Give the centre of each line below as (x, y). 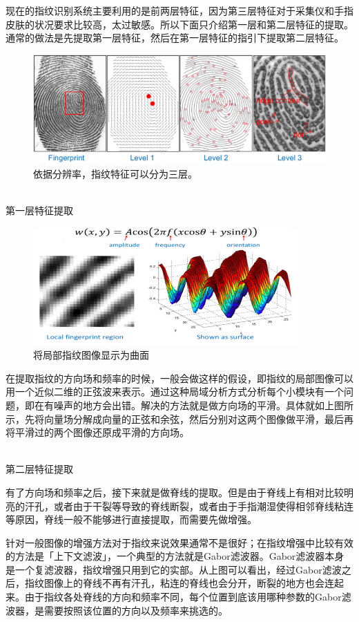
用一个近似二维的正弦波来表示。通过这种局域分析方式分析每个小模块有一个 (175, 392)
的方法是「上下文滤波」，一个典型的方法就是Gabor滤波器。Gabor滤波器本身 (175, 556)
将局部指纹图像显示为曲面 (91, 355)
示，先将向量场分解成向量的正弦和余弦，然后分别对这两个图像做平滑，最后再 (179, 418)
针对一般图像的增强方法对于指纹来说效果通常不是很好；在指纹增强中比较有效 (179, 542)
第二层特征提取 (39, 469)
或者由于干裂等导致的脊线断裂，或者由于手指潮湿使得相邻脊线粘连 (203, 506)
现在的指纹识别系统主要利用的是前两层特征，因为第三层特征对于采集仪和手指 (179, 10)
